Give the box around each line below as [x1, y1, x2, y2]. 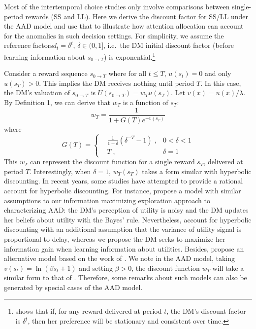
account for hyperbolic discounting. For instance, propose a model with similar [4, 185, 241, 195]
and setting [79, 262, 113, 273]
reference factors [4, 40, 53, 50]
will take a [212, 262, 244, 273]
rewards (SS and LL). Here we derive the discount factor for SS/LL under [25, 11, 248, 21]
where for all [108, 68, 147, 78]
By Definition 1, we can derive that [4, 97, 110, 107]
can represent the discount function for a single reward [30, 156, 195, 167]
